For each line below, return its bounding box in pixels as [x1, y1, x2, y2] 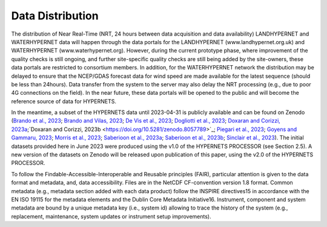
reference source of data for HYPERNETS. [11, 97, 116, 105]
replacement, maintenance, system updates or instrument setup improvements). [11, 213, 211, 220]
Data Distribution [11, 9, 99, 22]
